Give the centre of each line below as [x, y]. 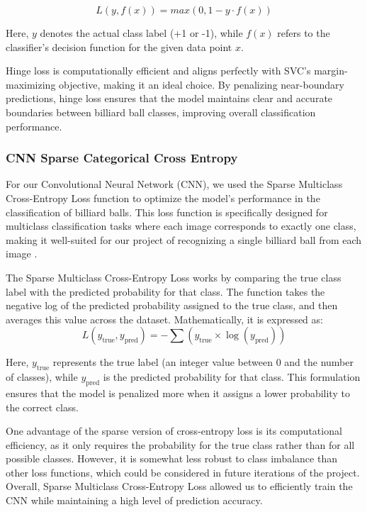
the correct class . [42, 407]
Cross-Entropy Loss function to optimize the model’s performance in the [163, 197]
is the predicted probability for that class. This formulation [232, 377]
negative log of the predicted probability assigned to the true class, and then [172, 305]
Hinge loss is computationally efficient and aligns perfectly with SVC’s [158, 71]
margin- [331, 71]
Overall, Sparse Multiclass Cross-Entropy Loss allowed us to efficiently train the [179, 486]
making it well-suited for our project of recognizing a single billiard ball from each [184, 239]
